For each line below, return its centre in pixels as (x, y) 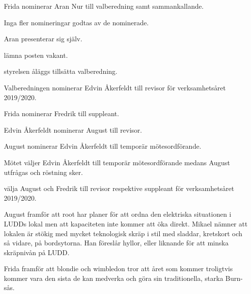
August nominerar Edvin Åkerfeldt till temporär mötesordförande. (103, 146)
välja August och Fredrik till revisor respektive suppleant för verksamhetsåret (119, 188)
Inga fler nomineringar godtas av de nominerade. (76, 22)
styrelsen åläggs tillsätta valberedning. (61, 71)
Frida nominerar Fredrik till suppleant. (62, 113)
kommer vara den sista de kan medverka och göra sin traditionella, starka (114, 278)
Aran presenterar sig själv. (43, 39)
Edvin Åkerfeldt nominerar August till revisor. (73, 130)
